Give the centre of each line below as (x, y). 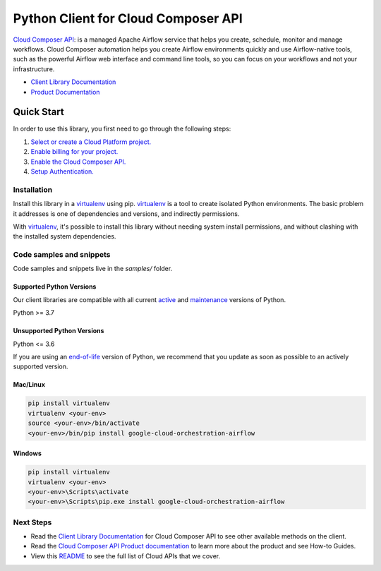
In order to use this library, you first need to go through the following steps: (122, 129)
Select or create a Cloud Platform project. (91, 142)
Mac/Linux (29, 385)
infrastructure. (34, 69)
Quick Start (38, 112)
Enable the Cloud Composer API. (78, 162)
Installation (33, 189)
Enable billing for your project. (74, 152)
